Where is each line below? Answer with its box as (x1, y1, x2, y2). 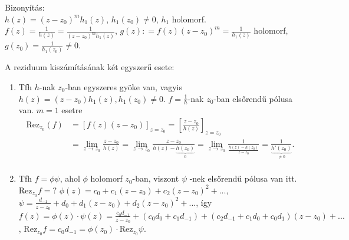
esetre (61, 104, 83, 116)
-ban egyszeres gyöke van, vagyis (65, 80, 182, 93)
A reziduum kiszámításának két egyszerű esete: (5, 61, 174, 73)
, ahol (60, 172, 80, 185)
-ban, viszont (132, 172, 179, 185)
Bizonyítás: (5, 1, 45, 13)
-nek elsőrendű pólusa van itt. (189, 172, 297, 185)
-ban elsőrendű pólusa (213, 92, 292, 104)
